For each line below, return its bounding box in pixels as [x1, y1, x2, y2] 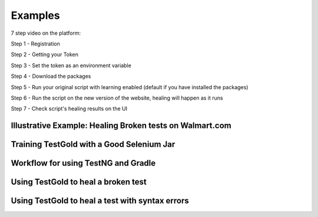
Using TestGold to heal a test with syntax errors [11, 196, 189, 206]
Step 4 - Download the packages [11, 73, 91, 80]
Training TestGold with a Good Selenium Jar [11, 139, 175, 150]
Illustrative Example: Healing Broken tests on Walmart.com [11, 121, 232, 131]
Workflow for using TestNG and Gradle [11, 158, 156, 168]
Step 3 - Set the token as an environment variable [11, 62, 132, 69]
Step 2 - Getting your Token [11, 51, 79, 58]
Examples [11, 9, 60, 22]
